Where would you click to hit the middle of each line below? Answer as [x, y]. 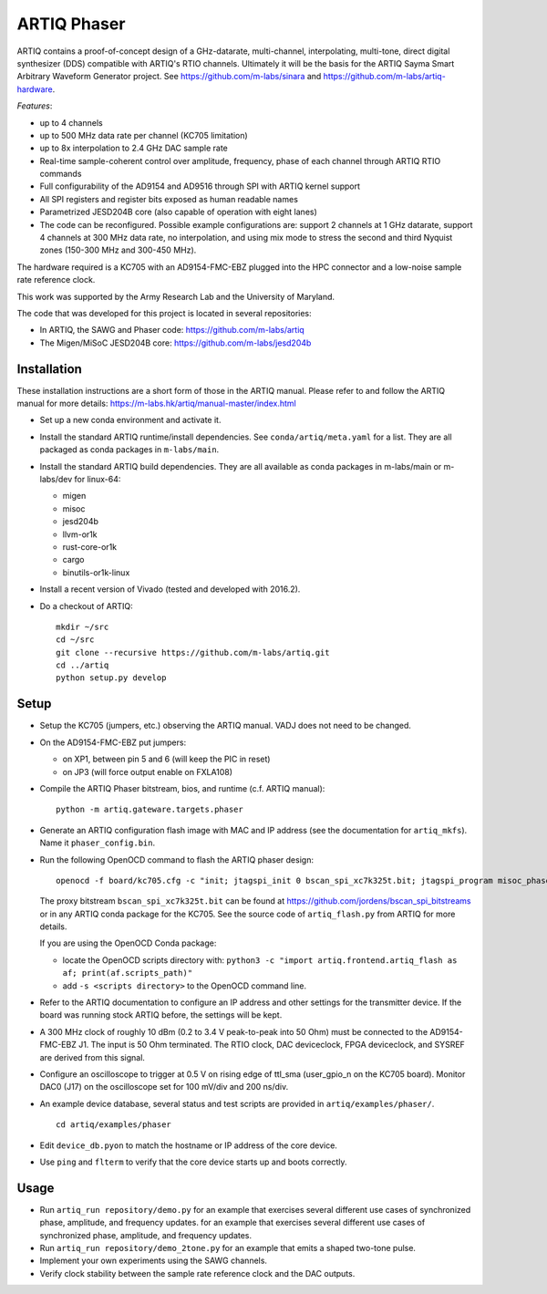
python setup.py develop [111, 678]
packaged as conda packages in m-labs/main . [129, 450]
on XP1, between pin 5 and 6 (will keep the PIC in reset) [166, 759]
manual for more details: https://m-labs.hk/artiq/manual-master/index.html [156, 404]
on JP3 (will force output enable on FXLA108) [147, 771]
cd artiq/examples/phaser [114, 1125]
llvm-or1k [80, 534]
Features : [35, 106]
